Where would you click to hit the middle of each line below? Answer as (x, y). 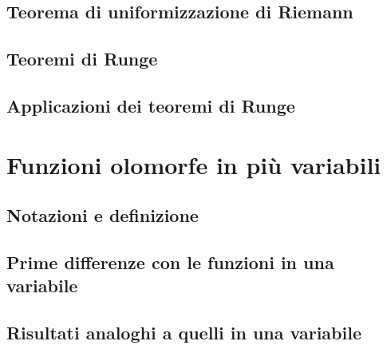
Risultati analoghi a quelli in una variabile (184, 333)
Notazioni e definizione (103, 215)
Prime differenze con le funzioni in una (170, 262)
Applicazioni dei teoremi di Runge (151, 105)
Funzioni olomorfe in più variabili (194, 164)
